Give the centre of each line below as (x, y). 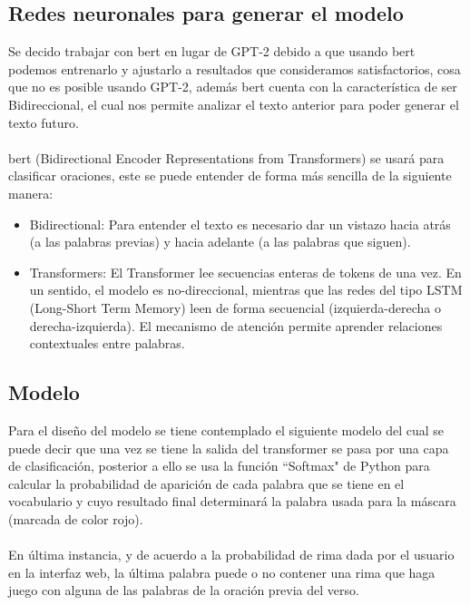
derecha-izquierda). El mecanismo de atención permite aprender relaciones (236, 325)
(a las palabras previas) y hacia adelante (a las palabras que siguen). (220, 242)
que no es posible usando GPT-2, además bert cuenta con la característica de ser (233, 87)
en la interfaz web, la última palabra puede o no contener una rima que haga (222, 572)
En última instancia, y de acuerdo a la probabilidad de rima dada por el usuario (231, 555)
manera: (31, 193)
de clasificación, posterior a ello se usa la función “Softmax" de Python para (219, 466)
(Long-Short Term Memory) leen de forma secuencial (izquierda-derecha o (235, 307)
